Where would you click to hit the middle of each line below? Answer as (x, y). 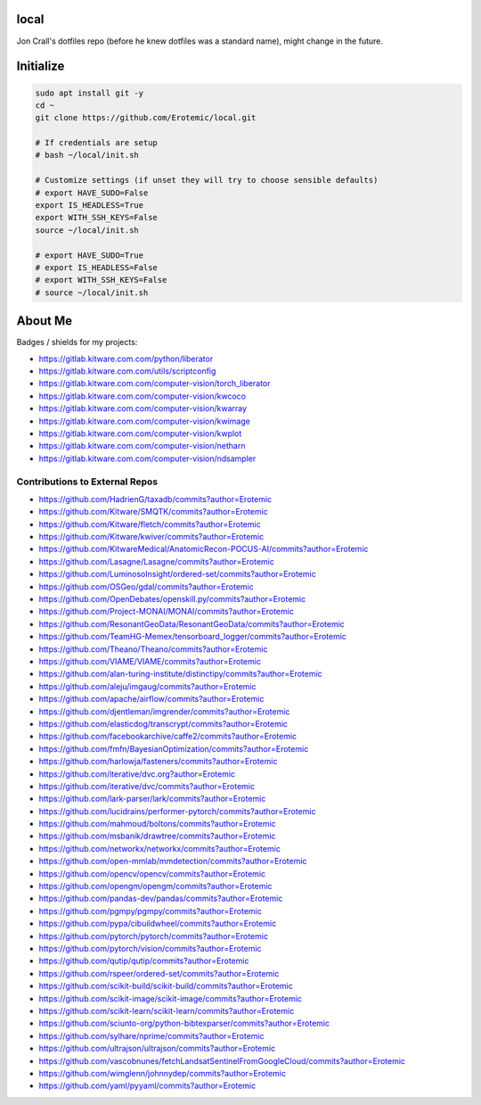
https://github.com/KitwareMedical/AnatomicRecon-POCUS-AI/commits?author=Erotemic (204, 549)
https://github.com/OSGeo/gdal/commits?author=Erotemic (146, 586)
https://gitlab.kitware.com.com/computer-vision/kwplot (140, 433)
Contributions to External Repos (87, 482)
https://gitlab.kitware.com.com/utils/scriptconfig (127, 371)
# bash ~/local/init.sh (87, 155)
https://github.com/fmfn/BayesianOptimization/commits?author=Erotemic (174, 748)
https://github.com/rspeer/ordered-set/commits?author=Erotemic (159, 973)
